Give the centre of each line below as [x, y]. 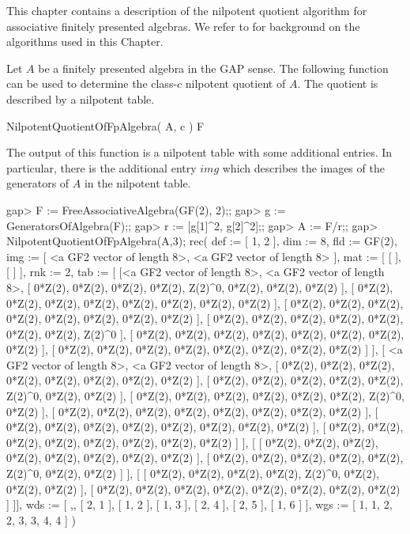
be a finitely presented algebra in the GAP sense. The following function [213, 68]
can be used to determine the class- [92, 83]
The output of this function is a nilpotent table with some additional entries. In [199, 152]
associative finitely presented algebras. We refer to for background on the [183, 26]
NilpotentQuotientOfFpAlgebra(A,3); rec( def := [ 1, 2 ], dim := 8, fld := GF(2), [202, 241]
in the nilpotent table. [137, 183]
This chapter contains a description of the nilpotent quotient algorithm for [187, 10]
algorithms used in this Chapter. [85, 42]
